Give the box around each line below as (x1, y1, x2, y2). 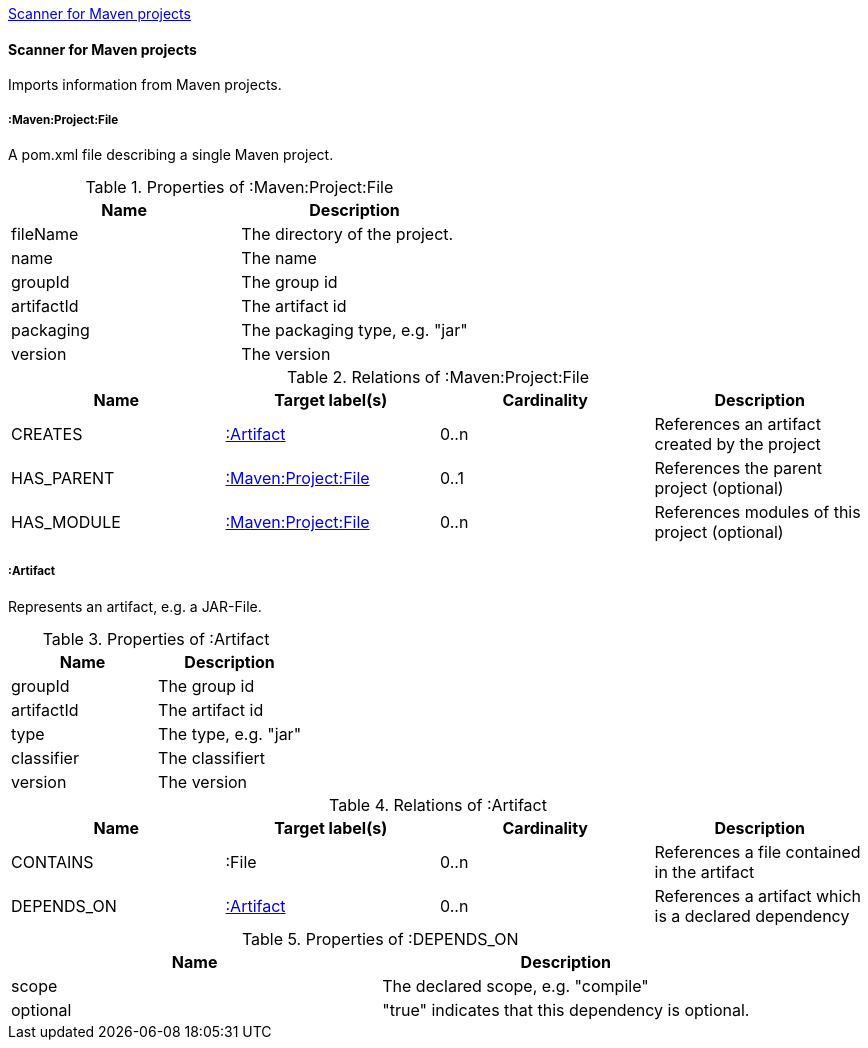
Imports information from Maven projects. (8, 76, 282, 94)
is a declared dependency (654, 905, 850, 926)
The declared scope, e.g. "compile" (382, 975, 649, 996)
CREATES (11, 424, 83, 444)
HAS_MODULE (11, 512, 121, 532)
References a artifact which (654, 885, 862, 906)
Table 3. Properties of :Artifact (42, 628, 270, 649)
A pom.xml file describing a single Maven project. (8, 146, 334, 163)
